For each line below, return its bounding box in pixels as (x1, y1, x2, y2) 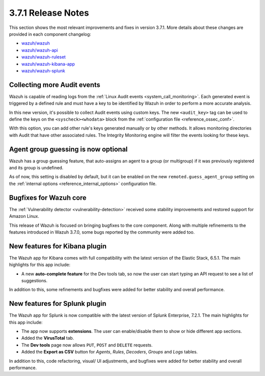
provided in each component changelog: (9, 31, 91, 37)
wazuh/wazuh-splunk (21, 68, 66, 74)
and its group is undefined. (9, 165, 64, 171)
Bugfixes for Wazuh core (9, 193, 87, 202)
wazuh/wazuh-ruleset (21, 54, 66, 60)
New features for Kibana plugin (9, 242, 107, 250)
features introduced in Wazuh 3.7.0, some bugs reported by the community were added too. (9, 229, 195, 235)
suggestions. (21, 277, 48, 283)
